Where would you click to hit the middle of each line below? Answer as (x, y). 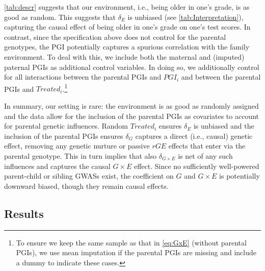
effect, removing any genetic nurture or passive (77, 146)
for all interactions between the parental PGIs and (83, 77)
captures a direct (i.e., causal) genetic (194, 135)
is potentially (240, 176)
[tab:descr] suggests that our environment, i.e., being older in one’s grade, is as (127, 7)
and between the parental (221, 77)
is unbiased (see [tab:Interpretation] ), (185, 17)
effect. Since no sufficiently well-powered (196, 166)
